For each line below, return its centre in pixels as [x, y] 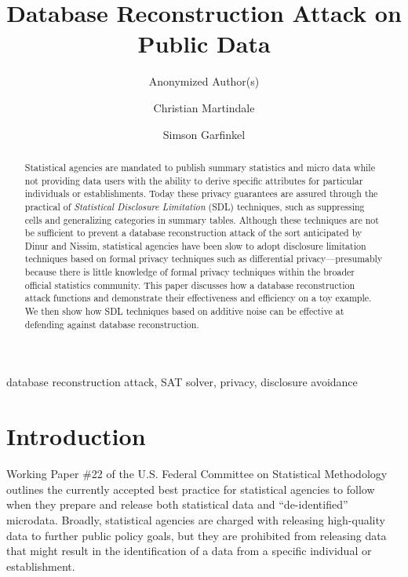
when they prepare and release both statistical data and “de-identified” [177, 504]
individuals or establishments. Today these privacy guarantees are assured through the [201, 194]
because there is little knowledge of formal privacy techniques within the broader [189, 272]
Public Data [204, 44]
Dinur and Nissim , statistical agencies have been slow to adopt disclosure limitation [195, 245]
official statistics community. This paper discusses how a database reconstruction [189, 285]
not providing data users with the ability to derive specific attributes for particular [194, 180]
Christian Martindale [204, 107]
